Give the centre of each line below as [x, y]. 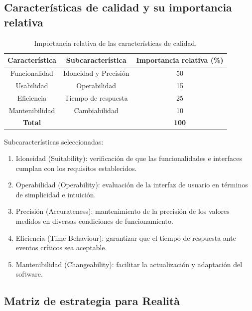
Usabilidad [32, 85]
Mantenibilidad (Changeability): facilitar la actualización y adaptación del [129, 264]
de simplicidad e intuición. [56, 194]
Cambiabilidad [96, 110]
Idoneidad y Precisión [96, 73]
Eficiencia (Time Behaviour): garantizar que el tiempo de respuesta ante [126, 237]
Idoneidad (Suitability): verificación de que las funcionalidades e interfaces [129, 158]
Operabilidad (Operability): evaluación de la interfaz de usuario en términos [132, 185]
